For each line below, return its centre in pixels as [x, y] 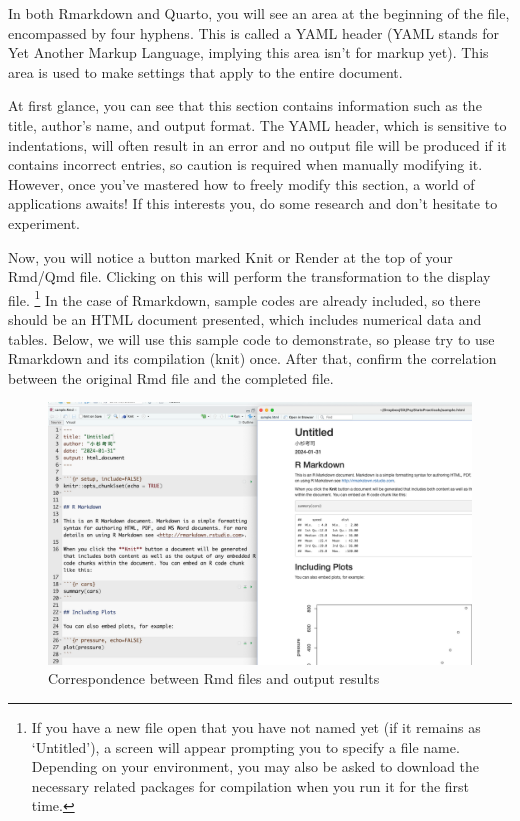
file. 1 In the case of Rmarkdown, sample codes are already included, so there [244, 298]
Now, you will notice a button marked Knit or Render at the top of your [230, 256]
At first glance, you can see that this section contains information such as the [245, 105]
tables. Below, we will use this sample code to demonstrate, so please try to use [251, 338]
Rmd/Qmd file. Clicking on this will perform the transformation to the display [249, 276]
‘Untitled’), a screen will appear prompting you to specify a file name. [245, 746]
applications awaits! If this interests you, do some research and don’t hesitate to [253, 203]
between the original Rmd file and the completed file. [171, 377]
